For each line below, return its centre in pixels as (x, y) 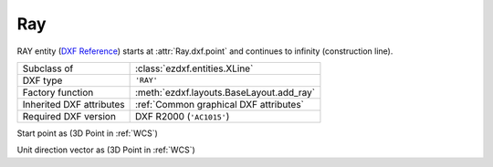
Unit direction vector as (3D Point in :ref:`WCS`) (106, 150)
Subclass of (48, 68)
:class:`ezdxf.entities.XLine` (194, 68)
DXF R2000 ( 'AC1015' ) (182, 116)
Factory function (58, 92)
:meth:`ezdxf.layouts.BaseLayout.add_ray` (225, 92)
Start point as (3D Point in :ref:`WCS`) (88, 133)
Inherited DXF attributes (73, 104)
